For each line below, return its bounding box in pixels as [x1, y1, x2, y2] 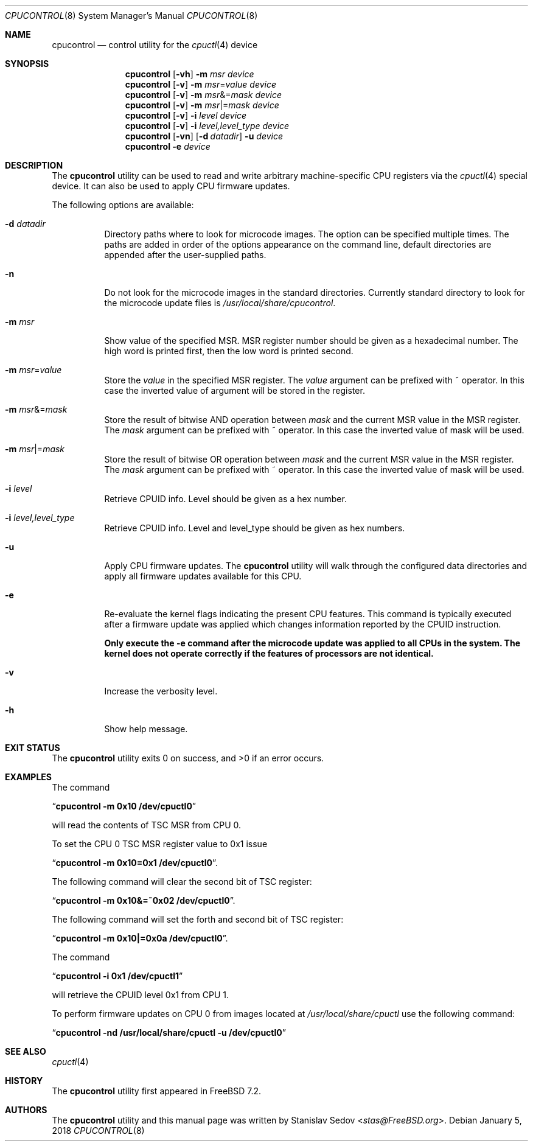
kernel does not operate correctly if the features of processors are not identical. [104, 648, 434, 659]
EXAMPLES [5, 772, 52, 782]
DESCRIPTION [5, 160, 63, 170]
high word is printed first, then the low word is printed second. [104, 346, 354, 356]
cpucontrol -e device [125, 141, 211, 152]
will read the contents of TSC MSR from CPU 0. [52, 820, 242, 830]
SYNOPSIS [5, 58, 49, 69]
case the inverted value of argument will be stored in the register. [104, 385, 365, 396]
